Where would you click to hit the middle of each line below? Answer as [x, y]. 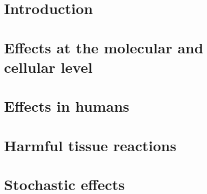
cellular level [48, 67]
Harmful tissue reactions [90, 145]
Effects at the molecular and [104, 47]
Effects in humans [67, 106]
